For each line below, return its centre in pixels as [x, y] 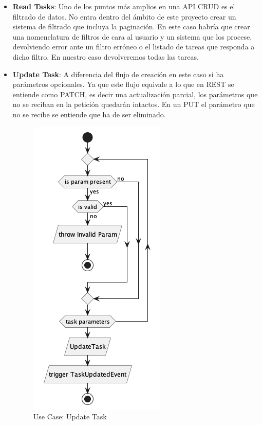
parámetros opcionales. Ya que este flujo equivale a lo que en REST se [123, 84]
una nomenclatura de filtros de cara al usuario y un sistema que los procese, [132, 36]
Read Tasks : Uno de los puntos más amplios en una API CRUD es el [124, 6]
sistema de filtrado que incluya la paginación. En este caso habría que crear [131, 26]
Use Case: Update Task [70, 417]
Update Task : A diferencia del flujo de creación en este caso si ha [118, 74]
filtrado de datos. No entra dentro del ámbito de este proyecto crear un [124, 16]
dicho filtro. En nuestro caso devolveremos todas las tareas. [106, 56]
